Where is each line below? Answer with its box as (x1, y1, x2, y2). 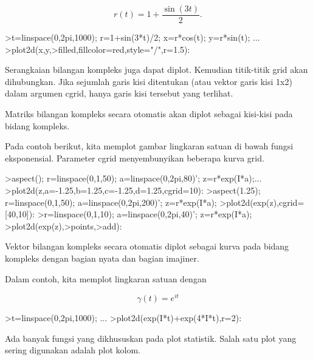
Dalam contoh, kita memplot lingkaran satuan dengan (5, 272, 207, 285)
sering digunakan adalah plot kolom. (5, 344, 140, 356)
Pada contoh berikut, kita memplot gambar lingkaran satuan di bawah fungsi (5, 140, 294, 152)
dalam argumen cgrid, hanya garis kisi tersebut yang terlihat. (5, 87, 233, 100)
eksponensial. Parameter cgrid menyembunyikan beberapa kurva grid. (5, 151, 264, 164)
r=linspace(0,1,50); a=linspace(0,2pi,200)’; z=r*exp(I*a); (5, 195, 217, 208)
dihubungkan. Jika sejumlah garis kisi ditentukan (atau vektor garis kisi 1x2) (5, 75, 292, 87)
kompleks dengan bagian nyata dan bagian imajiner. (5, 251, 199, 264)
